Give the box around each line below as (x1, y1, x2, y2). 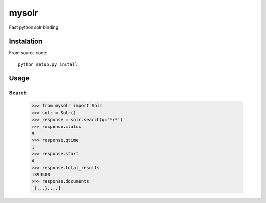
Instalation (9, 37, 43, 46)
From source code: (9, 50, 48, 56)
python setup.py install (18, 61, 78, 67)
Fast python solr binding (9, 25, 59, 30)
